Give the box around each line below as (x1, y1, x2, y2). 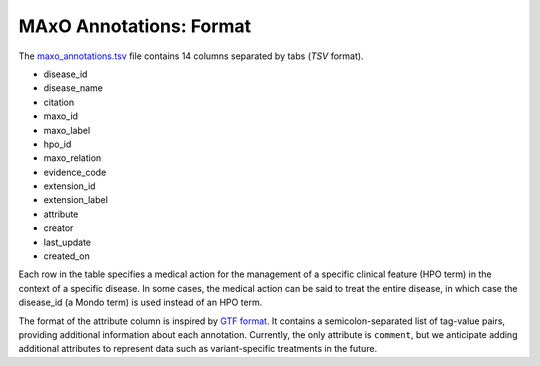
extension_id (43, 180, 96, 192)
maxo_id (43, 110, 79, 122)
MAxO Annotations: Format (18, 15, 252, 37)
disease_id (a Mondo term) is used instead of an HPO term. (18, 296, 263, 309)
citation (43, 96, 75, 108)
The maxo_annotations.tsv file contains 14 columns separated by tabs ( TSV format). (18, 50, 364, 62)
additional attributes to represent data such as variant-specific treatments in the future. (18, 343, 378, 355)
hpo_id (43, 138, 72, 150)
